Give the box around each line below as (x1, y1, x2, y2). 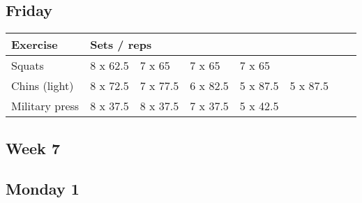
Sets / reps (90, 36, 152, 53)
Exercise (11, 36, 58, 53)
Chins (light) (11, 77, 74, 94)
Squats (11, 57, 44, 74)
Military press (11, 98, 80, 114)
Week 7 (6, 137, 60, 158)
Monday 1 (6, 178, 80, 200)
